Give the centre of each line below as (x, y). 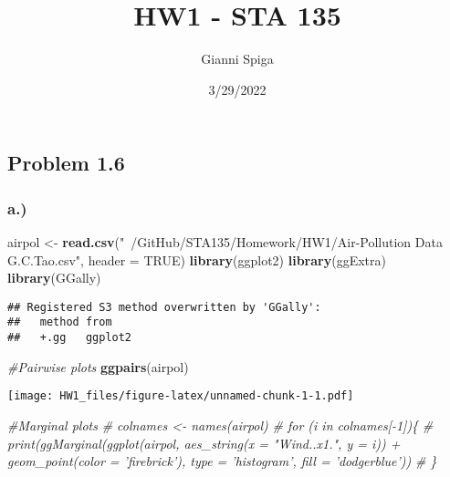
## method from (60, 322)
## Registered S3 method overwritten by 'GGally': (164, 307)
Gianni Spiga (237, 59)
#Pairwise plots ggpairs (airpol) (98, 366)
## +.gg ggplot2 (70, 338)
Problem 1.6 (66, 163)
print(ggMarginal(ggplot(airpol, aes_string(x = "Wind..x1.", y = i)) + (204, 443)
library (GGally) (54, 278)
